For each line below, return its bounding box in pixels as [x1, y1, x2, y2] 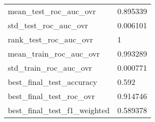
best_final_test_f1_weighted [8, 104, 110, 116]
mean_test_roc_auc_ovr [8, 5, 96, 17]
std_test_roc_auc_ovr [8, 20, 88, 31]
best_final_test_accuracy [8, 76, 98, 87]
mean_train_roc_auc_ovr [8, 48, 100, 59]
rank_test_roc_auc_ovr [8, 34, 93, 45]
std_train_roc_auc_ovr [8, 62, 92, 73]
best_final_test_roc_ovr [8, 90, 95, 102]
